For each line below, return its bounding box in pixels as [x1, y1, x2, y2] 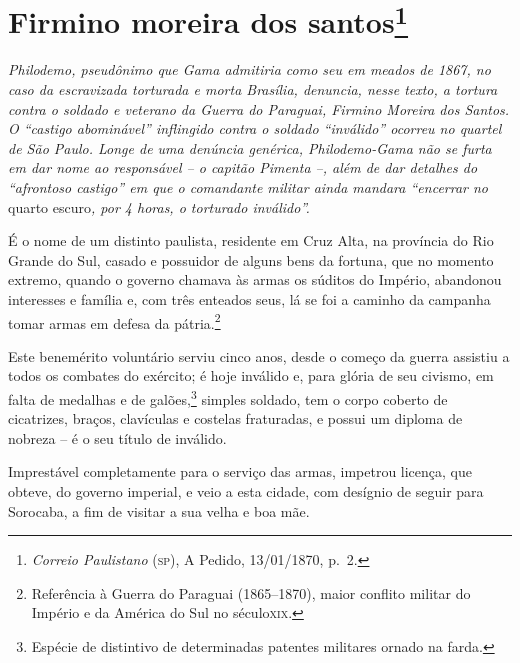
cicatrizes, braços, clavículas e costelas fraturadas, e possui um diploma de [8, 408, 463, 429]
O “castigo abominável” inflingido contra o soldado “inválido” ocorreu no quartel [8, 118, 502, 139]
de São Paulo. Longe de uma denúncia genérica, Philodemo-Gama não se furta [8, 137, 492, 158]
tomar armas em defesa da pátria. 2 [8, 309, 221, 333]
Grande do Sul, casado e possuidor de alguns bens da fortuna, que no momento [8, 249, 494, 270]
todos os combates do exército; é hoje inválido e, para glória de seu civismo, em [8, 365, 494, 386]
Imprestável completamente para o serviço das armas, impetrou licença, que [8, 461, 473, 482]
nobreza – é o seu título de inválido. [8, 427, 227, 448]
